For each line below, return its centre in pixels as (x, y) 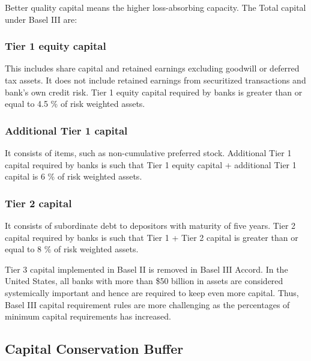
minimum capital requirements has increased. (88, 316)
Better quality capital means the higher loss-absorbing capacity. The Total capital (155, 7)
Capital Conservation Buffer (94, 349)
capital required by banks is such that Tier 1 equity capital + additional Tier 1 (151, 164)
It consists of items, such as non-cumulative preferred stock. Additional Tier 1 (148, 153)
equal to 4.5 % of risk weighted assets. (75, 104)
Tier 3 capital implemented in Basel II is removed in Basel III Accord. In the (146, 269)
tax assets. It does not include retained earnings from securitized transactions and (155, 80)
